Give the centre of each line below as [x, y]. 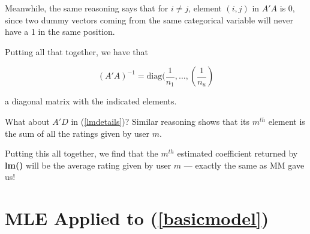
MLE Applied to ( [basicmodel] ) [137, 218]
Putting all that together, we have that [77, 51]
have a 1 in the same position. [60, 31]
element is [287, 121]
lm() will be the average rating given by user [88, 165]
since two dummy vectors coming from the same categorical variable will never [149, 19]
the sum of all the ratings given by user [77, 133]
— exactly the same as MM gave [244, 165]
